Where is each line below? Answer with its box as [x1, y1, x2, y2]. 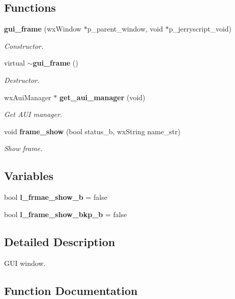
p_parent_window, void [87, 23, 163, 34]
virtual [4, 57, 25, 68]
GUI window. [4, 257, 46, 268]
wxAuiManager [4, 92, 51, 102]
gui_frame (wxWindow [4, 23, 81, 34]
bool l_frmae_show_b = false [4, 192, 107, 202]
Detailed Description [4, 233, 115, 249]
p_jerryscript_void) [168, 23, 232, 34]
